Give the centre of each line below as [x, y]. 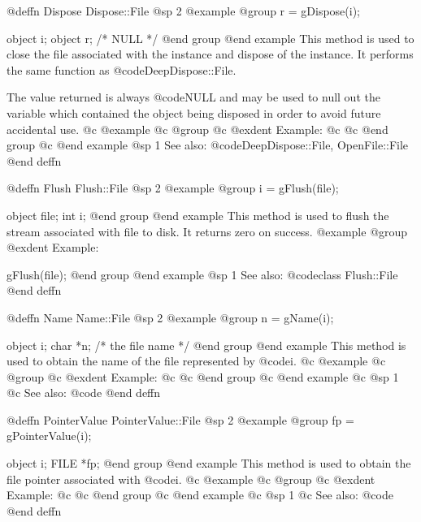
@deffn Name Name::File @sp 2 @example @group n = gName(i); [170, 317]
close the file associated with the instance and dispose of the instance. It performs [210, 54]
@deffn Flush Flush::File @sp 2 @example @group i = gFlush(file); [173, 188]
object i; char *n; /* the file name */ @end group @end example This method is [206, 345]
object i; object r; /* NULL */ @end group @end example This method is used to [210, 38]
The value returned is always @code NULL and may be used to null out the [193, 97]
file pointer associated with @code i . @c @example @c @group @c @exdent [191, 479]
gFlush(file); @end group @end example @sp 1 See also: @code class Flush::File [202, 274]
